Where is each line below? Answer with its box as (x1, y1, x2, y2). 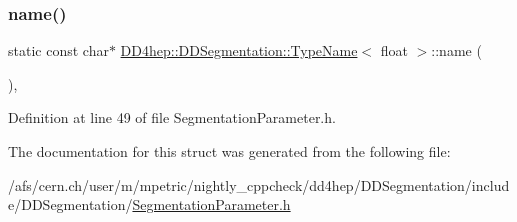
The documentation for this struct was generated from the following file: (8, 141, 451, 161)
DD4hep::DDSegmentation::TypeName (120, 40, 358, 61)
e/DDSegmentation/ (8, 194, 133, 215)
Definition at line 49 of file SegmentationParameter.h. (8, 107, 336, 128)
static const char (8, 40, 109, 61)
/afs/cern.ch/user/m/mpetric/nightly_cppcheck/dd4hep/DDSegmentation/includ (8, 174, 510, 195)
